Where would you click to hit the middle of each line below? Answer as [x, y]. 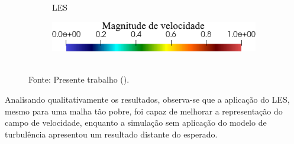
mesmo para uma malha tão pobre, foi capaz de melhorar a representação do [144, 111]
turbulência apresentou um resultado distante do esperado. [111, 134]
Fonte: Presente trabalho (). [79, 79]
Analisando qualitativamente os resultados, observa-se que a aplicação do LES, [147, 99]
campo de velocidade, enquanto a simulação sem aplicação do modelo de [136, 122]
